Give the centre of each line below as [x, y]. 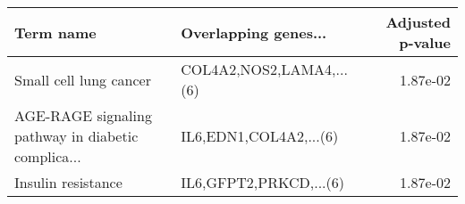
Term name [55, 32]
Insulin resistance [68, 182]
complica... [48, 156]
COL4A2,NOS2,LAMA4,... [264, 69]
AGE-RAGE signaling [83, 115]
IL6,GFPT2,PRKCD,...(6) [262, 182]
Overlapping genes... [254, 32]
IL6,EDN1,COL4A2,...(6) [260, 136]
